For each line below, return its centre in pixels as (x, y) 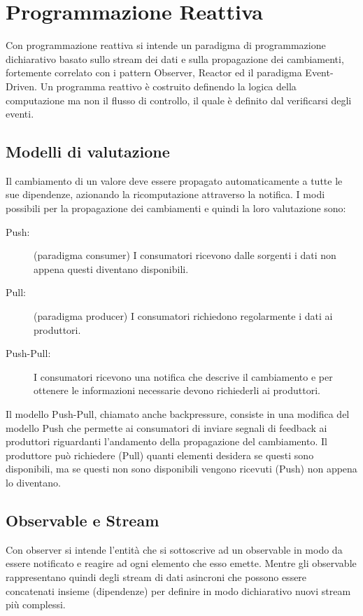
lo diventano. (33, 482)
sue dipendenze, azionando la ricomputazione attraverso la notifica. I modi (165, 194)
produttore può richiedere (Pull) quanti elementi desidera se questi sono (160, 455)
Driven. (21, 86)
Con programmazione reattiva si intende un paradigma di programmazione (166, 45)
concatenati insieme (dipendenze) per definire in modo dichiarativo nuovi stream (178, 590)
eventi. (20, 114)
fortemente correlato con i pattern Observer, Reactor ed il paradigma (154, 72)
